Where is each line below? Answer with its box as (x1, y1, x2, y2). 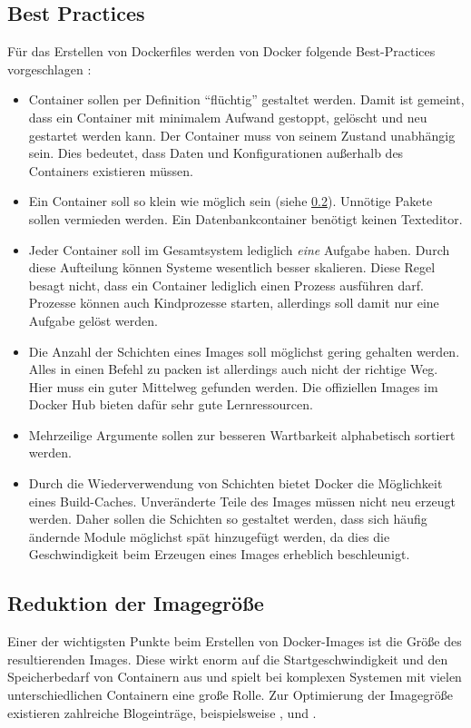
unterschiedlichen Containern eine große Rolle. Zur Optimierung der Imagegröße (7, 685, 453, 704)
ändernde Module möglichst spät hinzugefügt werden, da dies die (28, 526, 390, 546)
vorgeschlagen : (7, 59, 92, 78)
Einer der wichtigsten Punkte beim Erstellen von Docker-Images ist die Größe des (7, 632, 462, 651)
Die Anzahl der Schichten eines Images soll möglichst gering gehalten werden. (28, 341, 460, 360)
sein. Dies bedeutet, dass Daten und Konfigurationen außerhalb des (28, 143, 404, 162)
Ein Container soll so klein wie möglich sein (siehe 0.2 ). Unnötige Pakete (28, 192, 433, 211)
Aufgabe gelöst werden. (28, 310, 158, 330)
